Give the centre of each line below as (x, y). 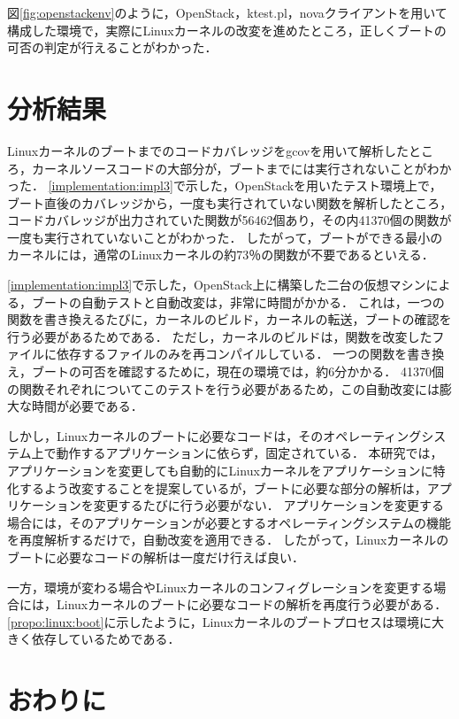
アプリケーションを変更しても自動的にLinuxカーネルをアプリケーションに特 (226, 470)
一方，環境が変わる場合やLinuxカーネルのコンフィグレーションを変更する (221, 587)
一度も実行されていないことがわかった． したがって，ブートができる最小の (225, 237)
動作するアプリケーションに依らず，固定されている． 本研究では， (249, 453)
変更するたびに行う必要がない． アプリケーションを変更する (269, 505)
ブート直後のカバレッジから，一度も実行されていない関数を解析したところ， (230, 202)
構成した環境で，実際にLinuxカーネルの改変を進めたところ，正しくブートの (227, 30)
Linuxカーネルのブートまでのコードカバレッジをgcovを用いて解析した (208, 150)
